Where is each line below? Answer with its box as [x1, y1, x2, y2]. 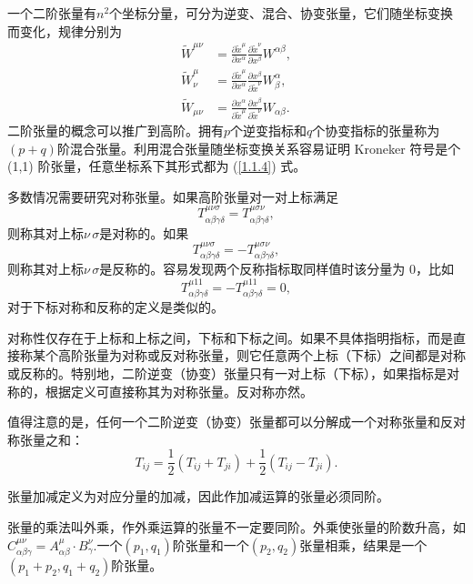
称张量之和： [7, 429, 84, 448]
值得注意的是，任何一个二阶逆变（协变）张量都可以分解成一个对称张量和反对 [7, 412, 466, 431]
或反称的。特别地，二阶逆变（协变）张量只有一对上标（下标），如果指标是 [7, 364, 447, 382]
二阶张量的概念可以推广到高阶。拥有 [7, 120, 224, 139]
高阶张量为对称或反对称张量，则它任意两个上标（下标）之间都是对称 [57, 346, 466, 365]
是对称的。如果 [99, 223, 189, 242]
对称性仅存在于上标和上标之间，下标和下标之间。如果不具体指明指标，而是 [7, 327, 453, 347]
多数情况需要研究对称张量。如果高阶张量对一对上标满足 [7, 186, 338, 206]
